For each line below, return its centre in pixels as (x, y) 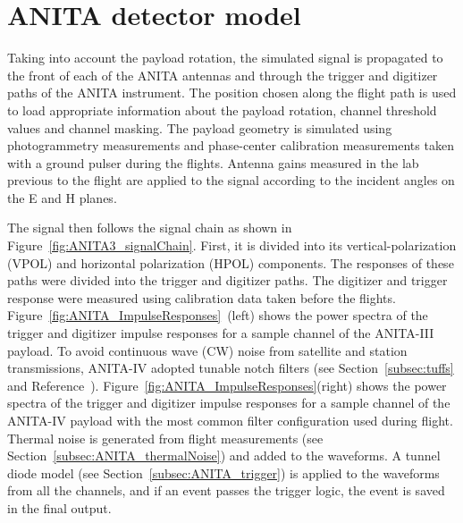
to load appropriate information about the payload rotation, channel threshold (222, 110)
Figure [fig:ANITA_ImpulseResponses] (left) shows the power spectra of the (218, 315)
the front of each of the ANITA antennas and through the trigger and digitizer (223, 75)
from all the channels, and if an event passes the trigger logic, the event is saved (226, 490)
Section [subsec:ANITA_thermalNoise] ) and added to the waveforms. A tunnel (224, 456)
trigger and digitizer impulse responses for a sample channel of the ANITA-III (221, 333)
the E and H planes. (62, 197)
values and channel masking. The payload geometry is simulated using (200, 127)
